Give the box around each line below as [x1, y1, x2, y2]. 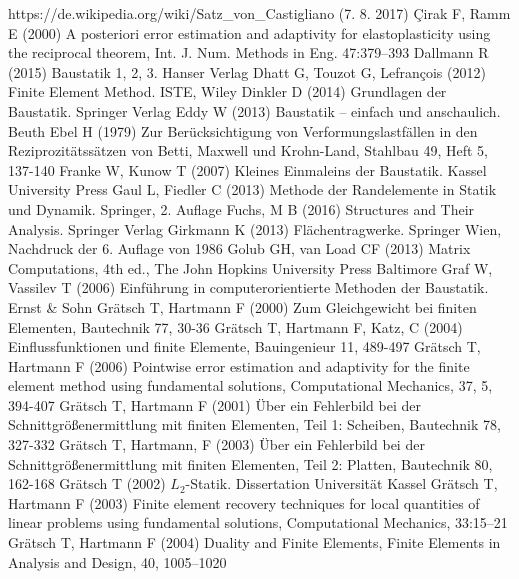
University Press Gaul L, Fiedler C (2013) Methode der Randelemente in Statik [8, 179, 497, 200]
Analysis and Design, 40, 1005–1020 [8, 551, 227, 572]
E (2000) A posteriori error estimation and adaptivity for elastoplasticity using [8, 22, 491, 43]
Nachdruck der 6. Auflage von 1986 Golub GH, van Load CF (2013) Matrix [8, 238, 471, 259]
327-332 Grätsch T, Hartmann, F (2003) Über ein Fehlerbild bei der [8, 434, 425, 455]
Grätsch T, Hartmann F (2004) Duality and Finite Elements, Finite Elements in [8, 532, 501, 553]
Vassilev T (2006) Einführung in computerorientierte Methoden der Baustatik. [8, 277, 489, 298]
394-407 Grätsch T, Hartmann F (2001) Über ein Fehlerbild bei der [8, 394, 421, 415]
